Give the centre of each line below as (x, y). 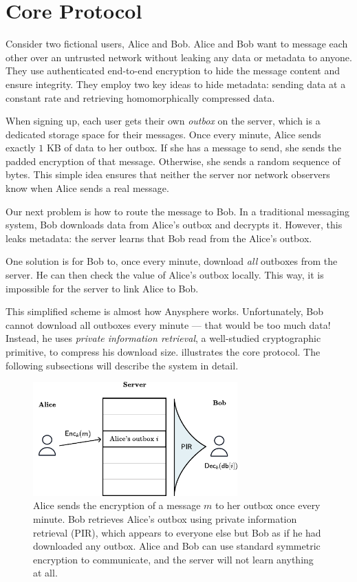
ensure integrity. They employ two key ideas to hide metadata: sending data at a (176, 84)
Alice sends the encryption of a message (117, 505)
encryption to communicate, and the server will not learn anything (173, 559)
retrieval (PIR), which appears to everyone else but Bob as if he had (177, 532)
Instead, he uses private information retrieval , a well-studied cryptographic (163, 338)
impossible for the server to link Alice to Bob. (102, 288)
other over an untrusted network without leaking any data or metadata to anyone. (179, 57)
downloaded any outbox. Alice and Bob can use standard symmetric (177, 546)
